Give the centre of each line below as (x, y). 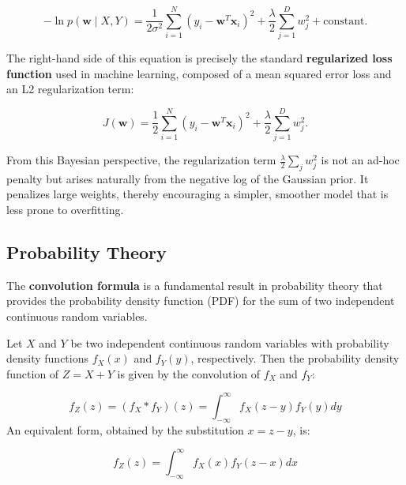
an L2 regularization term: (70, 89)
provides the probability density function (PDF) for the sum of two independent (201, 301)
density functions (48, 358)
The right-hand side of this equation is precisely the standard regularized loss (199, 58)
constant (344, 21)
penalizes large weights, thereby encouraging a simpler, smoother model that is (197, 194)
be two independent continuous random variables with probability (230, 342)
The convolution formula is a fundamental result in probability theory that (195, 285)
